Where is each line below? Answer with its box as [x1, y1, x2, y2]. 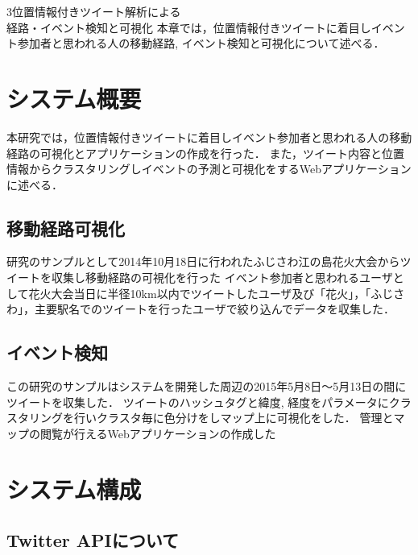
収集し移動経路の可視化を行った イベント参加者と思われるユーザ [51, 269, 393, 286]
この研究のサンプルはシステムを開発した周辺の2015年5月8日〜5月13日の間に [6, 378, 407, 395]
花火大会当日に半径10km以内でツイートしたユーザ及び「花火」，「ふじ [28, 284, 394, 301]
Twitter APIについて [6, 528, 180, 553]
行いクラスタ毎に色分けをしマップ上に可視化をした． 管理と [73, 409, 394, 426]
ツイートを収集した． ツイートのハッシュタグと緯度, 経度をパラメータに [6, 393, 389, 410]
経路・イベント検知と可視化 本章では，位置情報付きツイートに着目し [6, 19, 371, 35]
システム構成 [6, 472, 142, 505]
